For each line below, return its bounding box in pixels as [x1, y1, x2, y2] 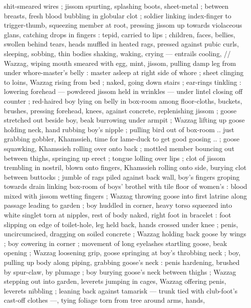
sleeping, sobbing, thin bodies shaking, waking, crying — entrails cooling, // [4, 48, 231, 58]
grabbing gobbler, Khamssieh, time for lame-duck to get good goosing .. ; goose [4, 134, 240, 144]
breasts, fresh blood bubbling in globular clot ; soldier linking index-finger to [4, 10, 232, 20]
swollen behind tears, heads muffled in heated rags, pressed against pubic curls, [4, 39, 239, 49]
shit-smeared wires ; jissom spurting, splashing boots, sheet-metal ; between [4, 1, 229, 11]
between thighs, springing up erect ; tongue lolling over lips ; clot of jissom [4, 153, 226, 163]
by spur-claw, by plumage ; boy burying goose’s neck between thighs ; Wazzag [4, 266, 236, 277]
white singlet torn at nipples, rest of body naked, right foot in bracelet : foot [4, 210, 232, 220]
